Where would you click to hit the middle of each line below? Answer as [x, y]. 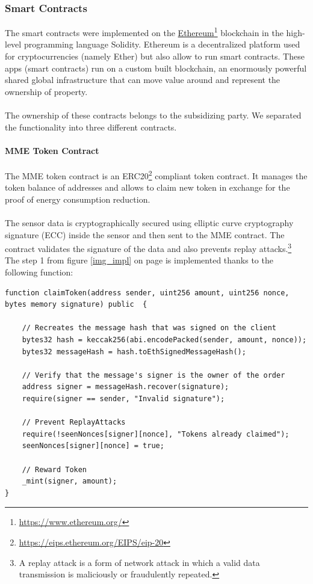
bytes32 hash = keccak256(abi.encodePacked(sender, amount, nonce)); [164, 340]
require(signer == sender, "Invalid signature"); [123, 399]
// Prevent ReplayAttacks [74, 423]
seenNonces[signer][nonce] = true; [93, 446]
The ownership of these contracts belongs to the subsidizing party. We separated [153, 115]
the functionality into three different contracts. [91, 127]
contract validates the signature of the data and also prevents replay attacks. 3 [148, 247]
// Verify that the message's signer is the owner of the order [153, 375]
